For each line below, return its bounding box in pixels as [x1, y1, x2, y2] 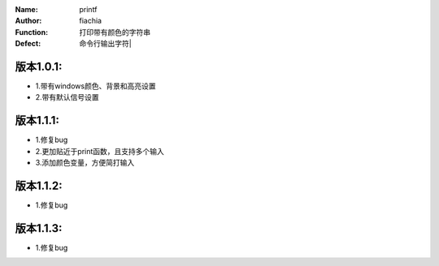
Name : [15, 5, 38, 14]
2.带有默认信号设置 [35, 92, 99, 102]
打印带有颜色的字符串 [79, 27, 150, 36]
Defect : [15, 39, 41, 49]
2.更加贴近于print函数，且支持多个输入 [35, 146, 164, 156]
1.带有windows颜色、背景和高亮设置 [35, 81, 156, 91]
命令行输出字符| [79, 39, 132, 49]
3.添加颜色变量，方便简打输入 [35, 158, 135, 168]
